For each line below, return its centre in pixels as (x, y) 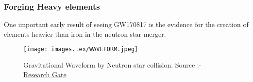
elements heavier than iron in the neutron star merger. (85, 34)
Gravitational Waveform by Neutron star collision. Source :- (112, 65)
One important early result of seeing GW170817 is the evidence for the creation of (126, 24)
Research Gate (45, 74)
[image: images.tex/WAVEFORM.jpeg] (81, 49)
